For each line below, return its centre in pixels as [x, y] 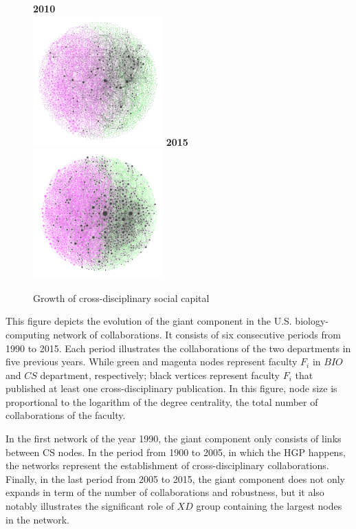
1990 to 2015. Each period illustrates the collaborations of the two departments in [178, 348]
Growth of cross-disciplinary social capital [121, 298]
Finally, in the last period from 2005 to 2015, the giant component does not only [175, 478]
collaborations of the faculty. [66, 415]
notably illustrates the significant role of [90, 506]
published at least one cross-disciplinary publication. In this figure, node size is [171, 388]
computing [28, 334]
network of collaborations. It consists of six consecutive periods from [197, 334]
